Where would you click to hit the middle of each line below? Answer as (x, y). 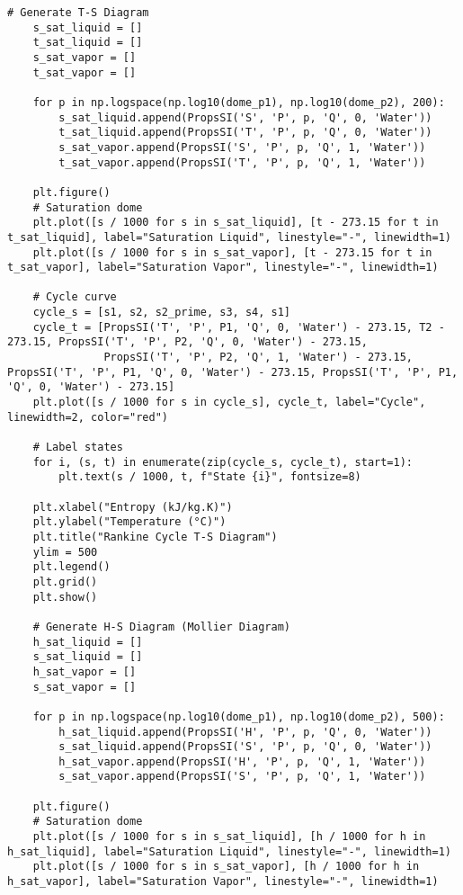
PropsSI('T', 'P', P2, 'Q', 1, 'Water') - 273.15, (258, 358)
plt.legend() (71, 567)
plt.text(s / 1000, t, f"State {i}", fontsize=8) (210, 477)
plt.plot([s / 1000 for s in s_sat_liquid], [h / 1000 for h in (229, 837)
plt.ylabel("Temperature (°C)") (129, 522)
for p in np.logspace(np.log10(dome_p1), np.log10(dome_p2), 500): (239, 716)
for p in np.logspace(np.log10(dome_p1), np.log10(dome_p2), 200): (239, 102)
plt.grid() (65, 582)
